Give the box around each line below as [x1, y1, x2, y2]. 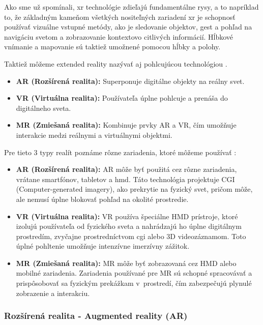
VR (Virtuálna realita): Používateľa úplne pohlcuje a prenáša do [16, 93, 228, 103]
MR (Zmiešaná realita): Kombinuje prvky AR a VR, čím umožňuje [16, 120, 237, 130]
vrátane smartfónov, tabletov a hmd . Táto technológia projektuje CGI [16, 173, 235, 184]
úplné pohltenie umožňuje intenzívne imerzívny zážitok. [16, 241, 190, 251]
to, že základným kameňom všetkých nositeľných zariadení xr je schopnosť [4, 11, 236, 22]
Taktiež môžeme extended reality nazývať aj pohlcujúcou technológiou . [4, 58, 227, 69]
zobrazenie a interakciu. [16, 287, 90, 298]
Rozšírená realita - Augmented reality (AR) [4, 309, 188, 322]
